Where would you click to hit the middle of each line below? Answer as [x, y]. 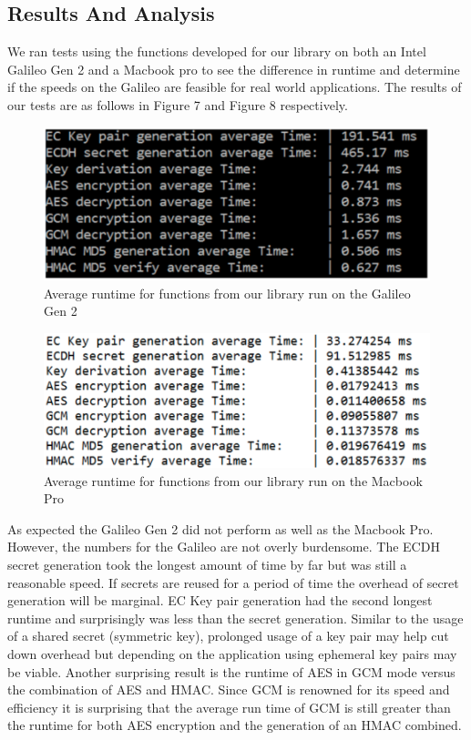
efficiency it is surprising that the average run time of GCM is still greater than [229, 707]
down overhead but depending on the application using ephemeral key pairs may [232, 653]
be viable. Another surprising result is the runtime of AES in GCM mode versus [231, 671]
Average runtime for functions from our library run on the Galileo [227, 293]
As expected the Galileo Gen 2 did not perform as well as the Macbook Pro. [220, 528]
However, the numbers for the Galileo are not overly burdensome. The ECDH [224, 547]
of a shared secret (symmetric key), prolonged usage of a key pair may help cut [228, 636]
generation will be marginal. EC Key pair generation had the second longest [220, 600]
